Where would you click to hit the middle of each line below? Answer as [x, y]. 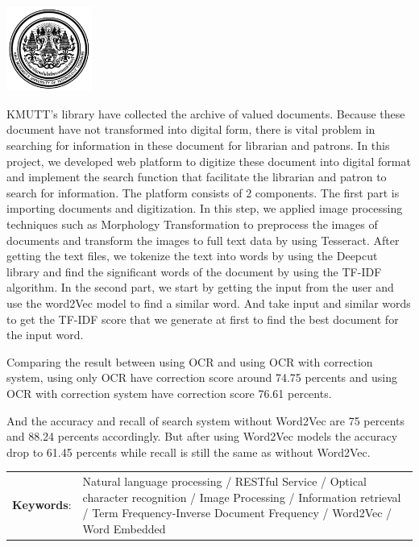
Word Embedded [124, 528]
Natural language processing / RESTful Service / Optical [224, 481]
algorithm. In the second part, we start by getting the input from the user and [200, 287]
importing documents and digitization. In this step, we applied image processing [205, 208]
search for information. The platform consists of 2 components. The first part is [203, 192]
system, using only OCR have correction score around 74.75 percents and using [202, 377]
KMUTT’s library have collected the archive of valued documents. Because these [206, 113]
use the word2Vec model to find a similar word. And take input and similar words [209, 303]
